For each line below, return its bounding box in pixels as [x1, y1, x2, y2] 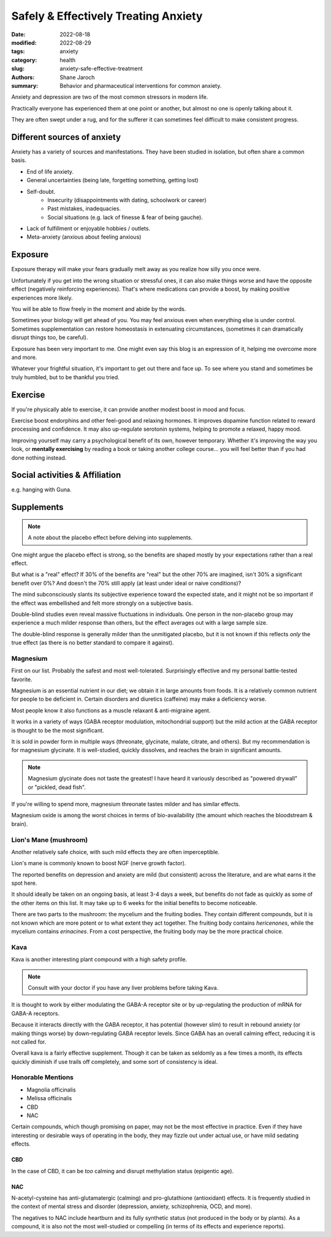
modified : [11, 39, 37, 46]
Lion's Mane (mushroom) [11, 835, 88, 844]
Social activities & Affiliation [11, 470, 121, 480]
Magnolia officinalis [26, 1086, 76, 1093]
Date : [11, 31, 26, 38]
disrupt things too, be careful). [11, 334, 88, 341]
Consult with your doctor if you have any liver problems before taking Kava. [28, 984, 219, 991]
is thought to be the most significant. [11, 726, 104, 734]
